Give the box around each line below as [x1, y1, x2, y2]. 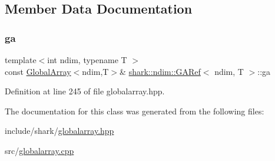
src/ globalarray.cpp [5, 144, 74, 156]
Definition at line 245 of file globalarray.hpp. [5, 85, 165, 97]
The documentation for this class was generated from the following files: [5, 104, 264, 117]
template [5, 54, 37, 65]
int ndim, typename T [47, 54, 127, 65]
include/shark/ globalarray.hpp [5, 124, 114, 137]
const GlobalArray [5, 65, 71, 77]
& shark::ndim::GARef [120, 65, 201, 77]
